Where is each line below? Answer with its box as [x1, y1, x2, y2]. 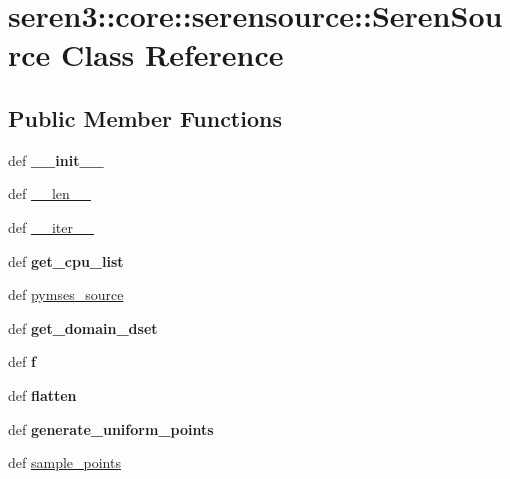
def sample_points [8, 452, 121, 473]
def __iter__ [8, 216, 94, 237]
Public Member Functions [8, 102, 282, 133]
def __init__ [8, 149, 104, 170]
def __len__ [8, 183, 91, 204]
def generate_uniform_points [8, 418, 214, 439]
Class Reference [61, 34, 284, 75]
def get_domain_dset [8, 317, 158, 338]
